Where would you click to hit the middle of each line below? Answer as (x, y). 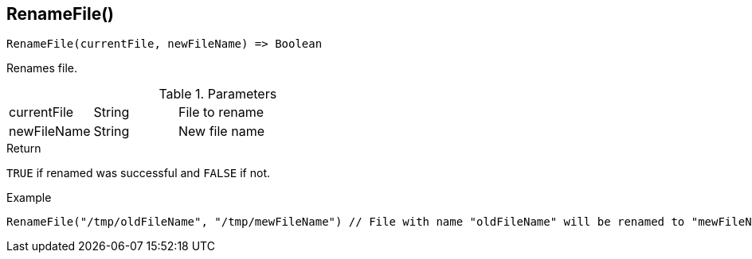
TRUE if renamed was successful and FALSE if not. (139, 173)
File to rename (221, 112)
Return (24, 149)
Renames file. (42, 68)
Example (29, 198)
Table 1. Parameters (218, 94)
